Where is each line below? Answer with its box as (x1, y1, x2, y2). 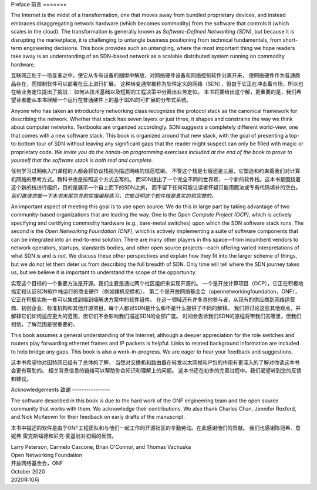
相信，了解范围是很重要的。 (11, 321, 78, 328)
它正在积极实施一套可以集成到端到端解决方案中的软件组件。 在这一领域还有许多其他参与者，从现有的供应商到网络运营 (11, 296, 295, 303)
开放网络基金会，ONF (11, 459, 63, 467)
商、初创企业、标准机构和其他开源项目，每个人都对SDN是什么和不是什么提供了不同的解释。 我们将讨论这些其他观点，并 (11, 304, 301, 311)
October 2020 (11, 468, 45, 475)
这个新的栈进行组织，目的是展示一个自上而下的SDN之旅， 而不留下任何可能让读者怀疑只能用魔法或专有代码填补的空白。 (11, 184, 301, 191)
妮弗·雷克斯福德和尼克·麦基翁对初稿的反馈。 (11, 432, 117, 439)
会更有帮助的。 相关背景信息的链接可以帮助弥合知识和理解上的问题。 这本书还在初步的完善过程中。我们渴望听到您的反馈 (11, 367, 302, 374)
